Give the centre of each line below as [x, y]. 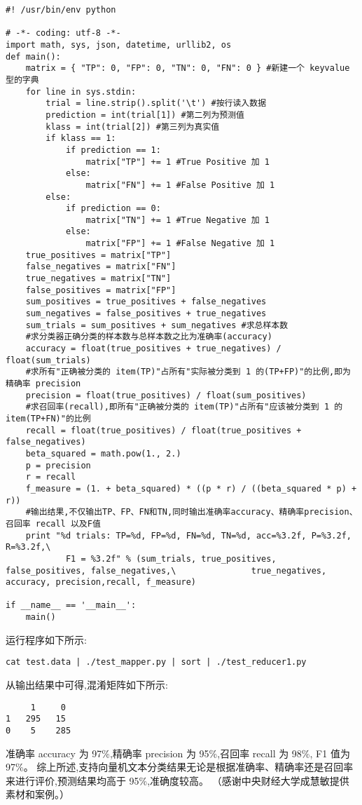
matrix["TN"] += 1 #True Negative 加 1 [177, 220]
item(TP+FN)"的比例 [48, 418]
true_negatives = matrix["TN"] [98, 279]
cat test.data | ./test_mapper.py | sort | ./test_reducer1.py [156, 662]
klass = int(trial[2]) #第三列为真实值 [133, 127]
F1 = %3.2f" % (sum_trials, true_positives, [171, 559]
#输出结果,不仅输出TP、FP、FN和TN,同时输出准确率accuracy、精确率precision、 [192, 512]
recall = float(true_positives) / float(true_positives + [163, 430]
